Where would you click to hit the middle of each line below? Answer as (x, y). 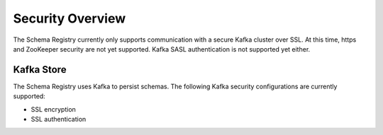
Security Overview (70, 18)
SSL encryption (53, 109)
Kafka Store (40, 70)
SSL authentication (59, 119)
